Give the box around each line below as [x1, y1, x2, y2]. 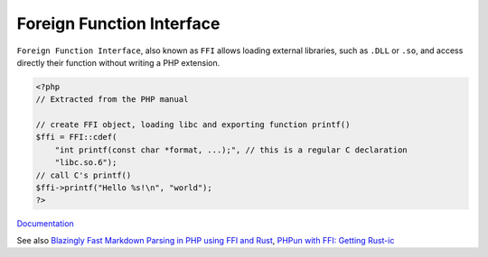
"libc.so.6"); [54, 158, 117, 168]
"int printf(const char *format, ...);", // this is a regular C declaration [54, 144, 408, 155]
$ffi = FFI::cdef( [35, 132, 117, 142]
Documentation [16, 218, 74, 229]
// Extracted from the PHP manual [35, 95, 189, 105]
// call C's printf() [35, 170, 132, 180]
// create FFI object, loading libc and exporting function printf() [35, 120, 351, 130]
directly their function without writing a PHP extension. [16, 57, 221, 68]
